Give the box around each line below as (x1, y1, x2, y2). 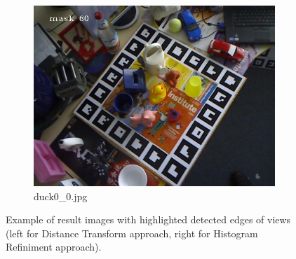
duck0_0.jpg (34, 188, 88, 203)
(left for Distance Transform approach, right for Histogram (6, 225, 258, 240)
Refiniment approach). (6, 239, 102, 254)
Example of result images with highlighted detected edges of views (6, 212, 291, 227)
